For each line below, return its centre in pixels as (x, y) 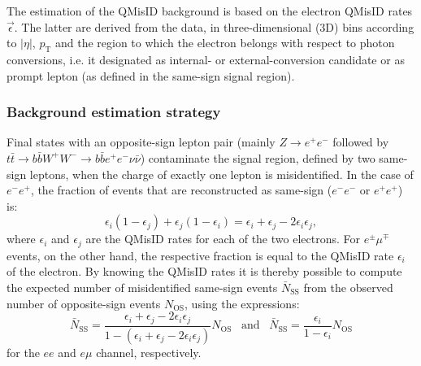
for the (23, 352)
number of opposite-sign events (84, 303)
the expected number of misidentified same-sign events (142, 287)
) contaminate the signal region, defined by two (258, 157)
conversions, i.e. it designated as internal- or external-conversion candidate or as (206, 59)
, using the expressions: (242, 303)
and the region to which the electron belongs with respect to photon (225, 43)
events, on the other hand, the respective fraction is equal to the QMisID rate (200, 255)
